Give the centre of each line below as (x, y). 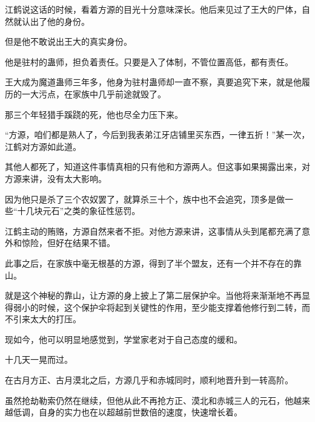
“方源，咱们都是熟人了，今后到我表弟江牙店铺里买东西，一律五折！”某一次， (157, 135)
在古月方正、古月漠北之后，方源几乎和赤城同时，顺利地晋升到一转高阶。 (149, 380)
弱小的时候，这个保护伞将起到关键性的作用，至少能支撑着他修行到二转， (157, 307)
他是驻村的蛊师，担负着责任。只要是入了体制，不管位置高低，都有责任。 (149, 61)
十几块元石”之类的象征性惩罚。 (79, 211)
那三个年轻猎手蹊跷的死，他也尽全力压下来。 (94, 114)
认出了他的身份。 (55, 21)
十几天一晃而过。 (39, 359)
